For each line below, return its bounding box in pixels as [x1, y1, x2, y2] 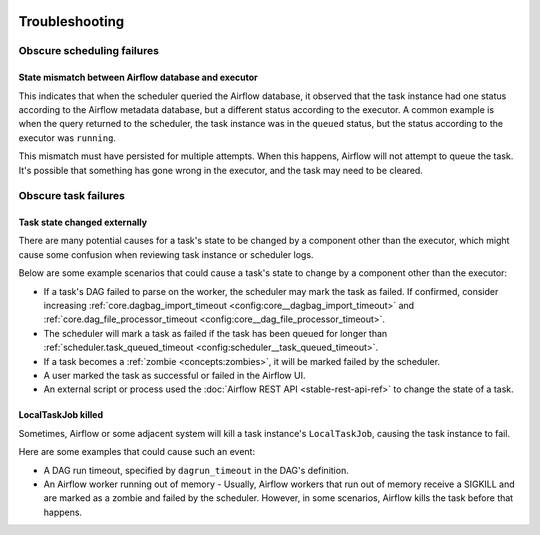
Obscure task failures [18, 189, 125, 203]
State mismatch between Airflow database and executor [18, 71, 259, 84]
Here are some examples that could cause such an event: [18, 446, 255, 458]
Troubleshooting [18, 13, 125, 30]
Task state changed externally [18, 216, 148, 229]
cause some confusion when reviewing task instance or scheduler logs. [18, 248, 314, 260]
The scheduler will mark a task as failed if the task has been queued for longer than [43, 327, 388, 339]
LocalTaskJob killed [18, 409, 104, 421]
